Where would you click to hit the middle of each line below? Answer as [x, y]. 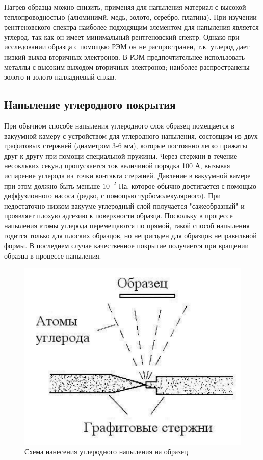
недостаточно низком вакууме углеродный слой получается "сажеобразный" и [124, 205]
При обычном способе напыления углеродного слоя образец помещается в [119, 125]
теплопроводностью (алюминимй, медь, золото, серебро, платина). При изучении [130, 17]
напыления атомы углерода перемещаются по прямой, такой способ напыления [127, 225]
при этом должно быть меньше [52, 185]
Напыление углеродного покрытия [90, 104]
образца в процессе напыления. [53, 255]
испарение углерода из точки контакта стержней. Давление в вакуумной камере [127, 175]
